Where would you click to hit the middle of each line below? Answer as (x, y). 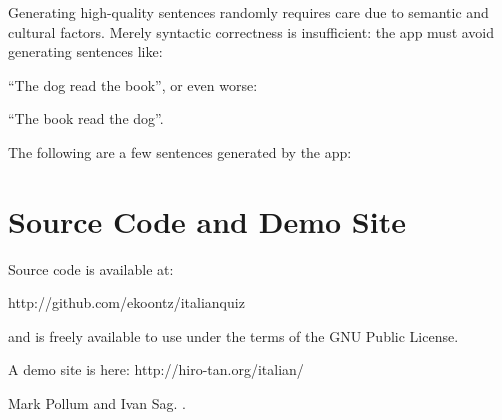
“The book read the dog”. (86, 118)
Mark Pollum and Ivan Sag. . (97, 403)
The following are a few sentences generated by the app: (180, 151)
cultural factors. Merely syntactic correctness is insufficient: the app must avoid (251, 31)
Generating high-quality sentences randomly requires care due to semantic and (248, 12)
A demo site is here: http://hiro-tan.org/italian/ (156, 369)
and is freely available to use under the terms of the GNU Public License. (233, 335)
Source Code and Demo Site (207, 220)
